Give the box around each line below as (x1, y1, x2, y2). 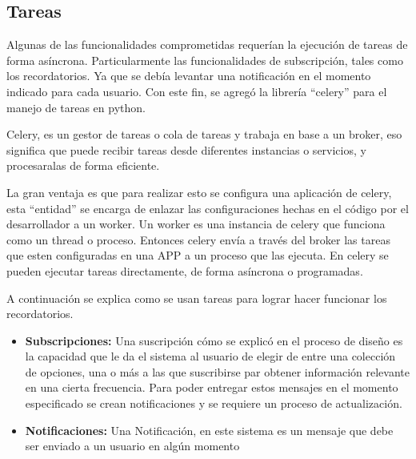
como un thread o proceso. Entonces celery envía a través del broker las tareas (6, 231, 390, 248)
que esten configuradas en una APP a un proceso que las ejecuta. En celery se (6, 247, 389, 264)
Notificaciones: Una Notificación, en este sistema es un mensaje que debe (25, 421, 394, 438)
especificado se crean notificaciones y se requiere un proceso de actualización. (25, 395, 402, 412)
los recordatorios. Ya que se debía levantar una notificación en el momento (6, 67, 371, 84)
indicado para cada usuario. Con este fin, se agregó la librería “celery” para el (6, 83, 387, 99)
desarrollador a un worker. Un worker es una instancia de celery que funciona (6, 215, 386, 232)
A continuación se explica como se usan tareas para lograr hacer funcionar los (6, 289, 387, 306)
